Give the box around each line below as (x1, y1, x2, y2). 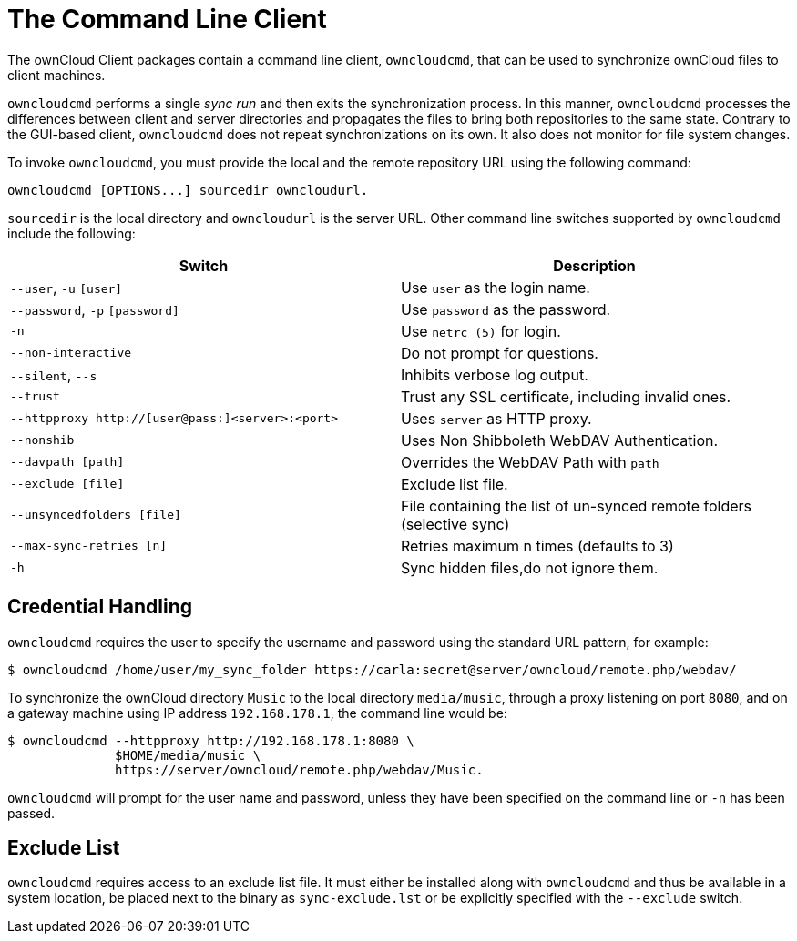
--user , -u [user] (10, 278, 123, 297)
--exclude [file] (10, 477, 125, 491)
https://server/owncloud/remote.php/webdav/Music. (115, 762, 484, 777)
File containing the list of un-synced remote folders (401, 496, 751, 515)
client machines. (7, 66, 106, 83)
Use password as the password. (401, 299, 611, 319)
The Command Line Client (7, 4, 327, 35)
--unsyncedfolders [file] (10, 508, 181, 522)
